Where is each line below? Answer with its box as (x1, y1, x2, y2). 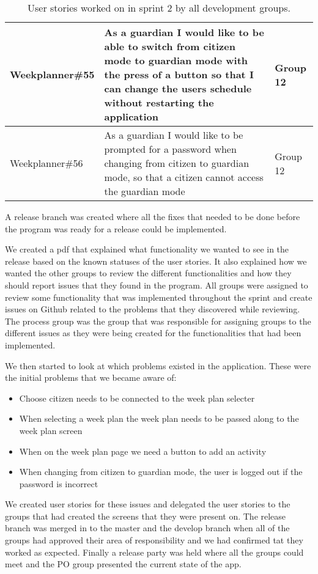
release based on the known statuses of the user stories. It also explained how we (5, 254, 307, 267)
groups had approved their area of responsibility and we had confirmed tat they (5, 534, 303, 546)
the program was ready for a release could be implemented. (5, 222, 227, 235)
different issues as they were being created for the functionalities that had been (5, 326, 301, 339)
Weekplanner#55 (10, 67, 95, 81)
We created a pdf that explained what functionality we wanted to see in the (5, 243, 289, 256)
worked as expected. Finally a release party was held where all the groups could (5, 545, 304, 558)
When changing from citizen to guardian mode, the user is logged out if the (19, 465, 303, 478)
